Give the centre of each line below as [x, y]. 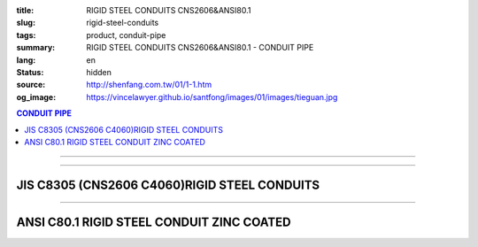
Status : [30, 72]
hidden [99, 72]
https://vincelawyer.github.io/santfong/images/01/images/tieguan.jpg [212, 96]
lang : [26, 60]
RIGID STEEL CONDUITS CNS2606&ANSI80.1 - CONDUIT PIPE [200, 48]
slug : [26, 23]
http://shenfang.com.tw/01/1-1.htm [149, 85]
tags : [26, 35]
